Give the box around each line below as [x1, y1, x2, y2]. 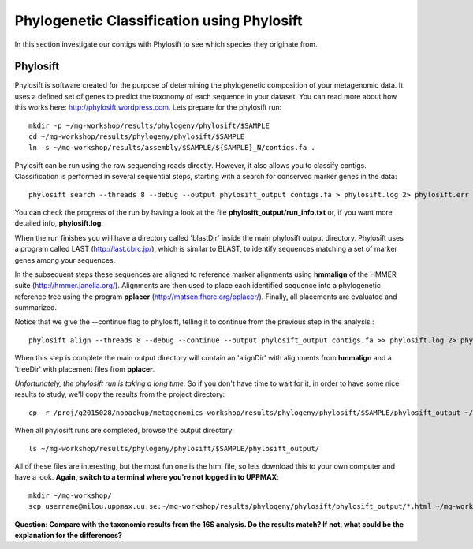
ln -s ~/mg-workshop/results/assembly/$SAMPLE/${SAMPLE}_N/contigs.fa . [28, 143, 315, 152]
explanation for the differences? [14, 530, 122, 540]
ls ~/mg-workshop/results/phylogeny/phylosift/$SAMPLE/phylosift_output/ [28, 444, 320, 453]
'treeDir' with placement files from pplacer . [14, 364, 155, 374]
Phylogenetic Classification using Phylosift [14, 12, 303, 29]
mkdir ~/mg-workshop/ [28, 491, 112, 500]
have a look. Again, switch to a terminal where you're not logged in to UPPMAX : [14, 472, 279, 482]
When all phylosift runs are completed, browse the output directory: [14, 426, 235, 435]
